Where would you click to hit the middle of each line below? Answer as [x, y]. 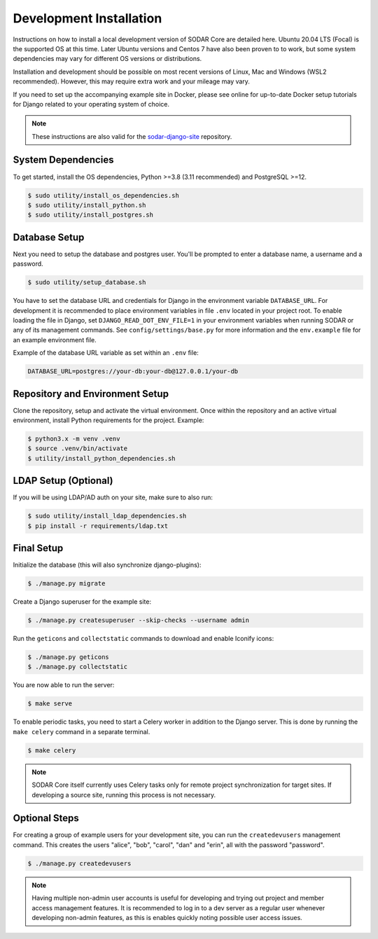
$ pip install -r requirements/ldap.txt [98, 526]
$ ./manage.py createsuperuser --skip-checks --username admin [139, 620]
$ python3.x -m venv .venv [74, 439]
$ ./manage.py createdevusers [79, 863]
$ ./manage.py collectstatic [78, 667]
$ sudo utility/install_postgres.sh [91, 215]
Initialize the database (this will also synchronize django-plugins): [107, 565]
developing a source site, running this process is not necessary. [124, 795]
